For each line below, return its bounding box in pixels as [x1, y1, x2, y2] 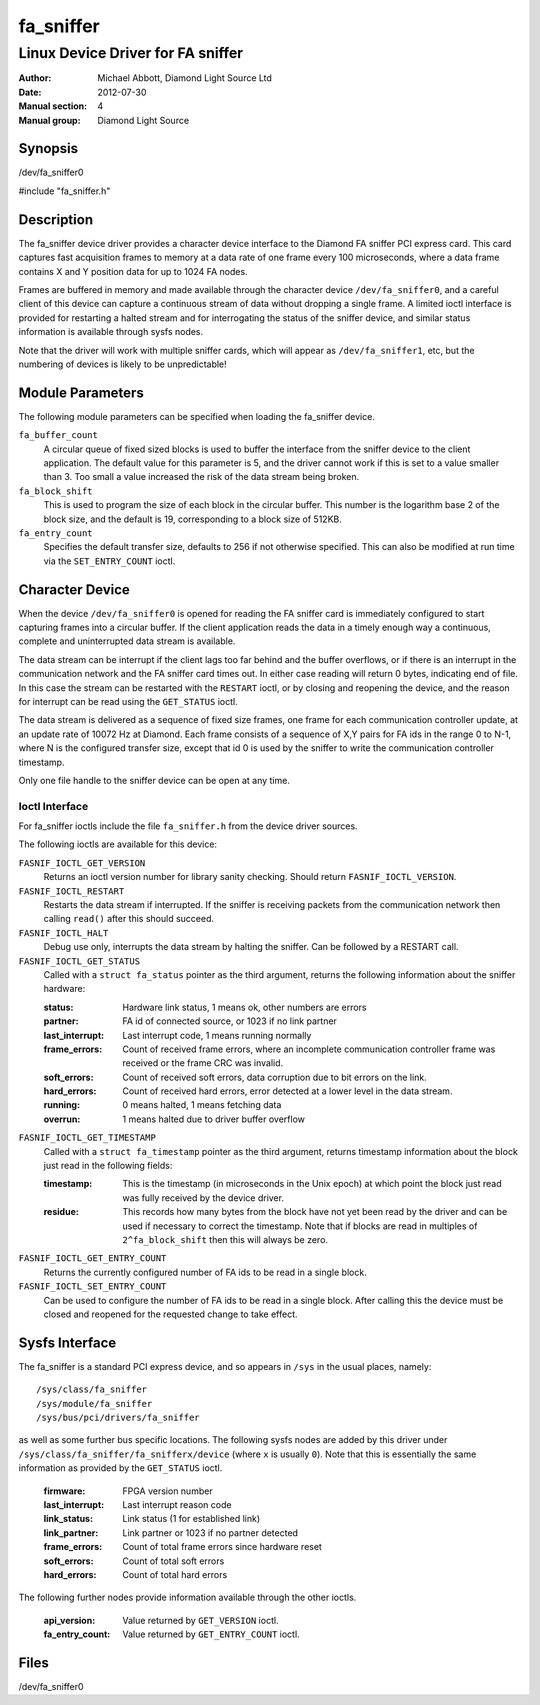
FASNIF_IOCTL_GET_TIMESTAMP [18, 1132, 157, 1144]
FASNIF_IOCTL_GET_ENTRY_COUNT [18, 1253, 167, 1264]
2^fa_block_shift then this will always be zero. [122, 1233, 329, 1245]
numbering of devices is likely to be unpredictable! [18, 358, 227, 370]
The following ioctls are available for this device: [18, 838, 218, 850]
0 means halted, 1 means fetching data [122, 1099, 282, 1111]
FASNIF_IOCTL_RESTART [18, 885, 125, 897]
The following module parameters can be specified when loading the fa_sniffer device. [18, 410, 375, 422]
